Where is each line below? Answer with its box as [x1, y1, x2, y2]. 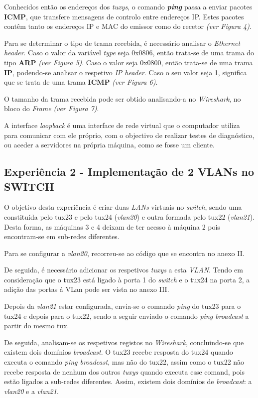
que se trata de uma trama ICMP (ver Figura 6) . [4, 77, 158, 87]
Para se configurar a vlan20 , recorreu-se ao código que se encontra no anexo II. [4, 248, 245, 258]
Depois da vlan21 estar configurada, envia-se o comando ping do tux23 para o [4, 301, 241, 311]
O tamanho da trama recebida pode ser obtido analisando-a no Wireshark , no [4, 93, 241, 104]
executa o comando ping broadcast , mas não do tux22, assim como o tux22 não [4, 357, 245, 367]
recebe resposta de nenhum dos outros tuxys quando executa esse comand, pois [4, 366, 245, 377]
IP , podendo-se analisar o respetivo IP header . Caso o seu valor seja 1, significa [4, 67, 247, 77]
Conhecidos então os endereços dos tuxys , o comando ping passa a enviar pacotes [4, 1, 253, 11]
